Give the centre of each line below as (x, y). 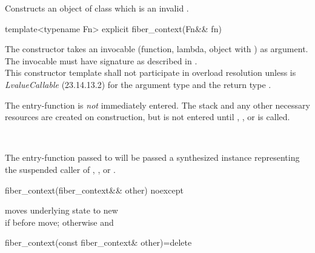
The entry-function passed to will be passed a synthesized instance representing (152, 157)
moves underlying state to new (61, 210)
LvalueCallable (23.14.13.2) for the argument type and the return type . (138, 84)
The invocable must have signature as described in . (101, 60)
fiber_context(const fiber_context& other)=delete (98, 242)
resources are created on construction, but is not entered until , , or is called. (148, 117)
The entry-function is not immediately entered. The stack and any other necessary (157, 105)
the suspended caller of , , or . (61, 169)
